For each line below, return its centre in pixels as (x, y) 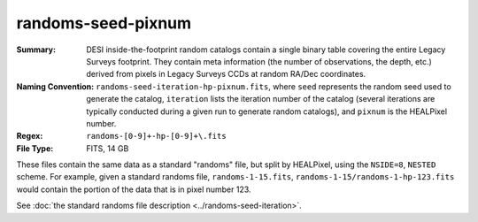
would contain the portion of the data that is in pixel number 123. (134, 189)
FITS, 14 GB (108, 148)
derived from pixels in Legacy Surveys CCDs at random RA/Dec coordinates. (226, 74)
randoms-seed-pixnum (104, 23)
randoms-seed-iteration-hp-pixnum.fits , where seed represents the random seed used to (274, 86)
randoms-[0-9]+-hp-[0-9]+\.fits (156, 136)
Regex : (30, 136)
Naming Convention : (55, 86)
